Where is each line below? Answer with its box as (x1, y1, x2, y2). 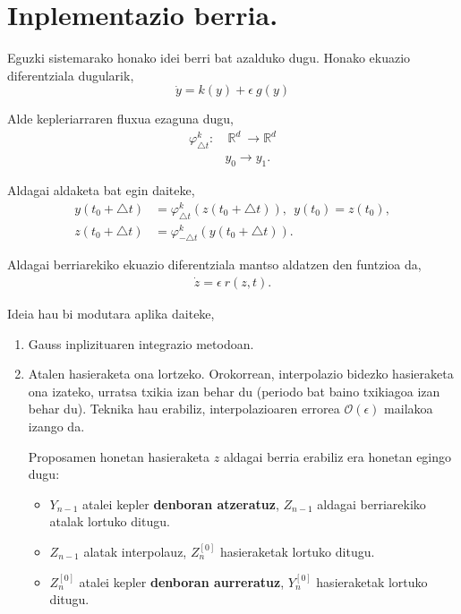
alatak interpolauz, (83, 542, 187, 561)
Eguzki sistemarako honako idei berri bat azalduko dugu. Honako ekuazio (7, 48, 411, 67)
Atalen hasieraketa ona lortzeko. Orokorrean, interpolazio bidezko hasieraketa (28, 364, 454, 383)
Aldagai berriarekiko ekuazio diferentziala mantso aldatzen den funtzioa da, (7, 255, 422, 274)
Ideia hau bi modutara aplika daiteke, (7, 304, 215, 323)
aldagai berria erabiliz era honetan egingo (223, 447, 452, 465)
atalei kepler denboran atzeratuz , (82, 494, 279, 513)
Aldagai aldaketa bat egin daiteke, (7, 181, 195, 200)
